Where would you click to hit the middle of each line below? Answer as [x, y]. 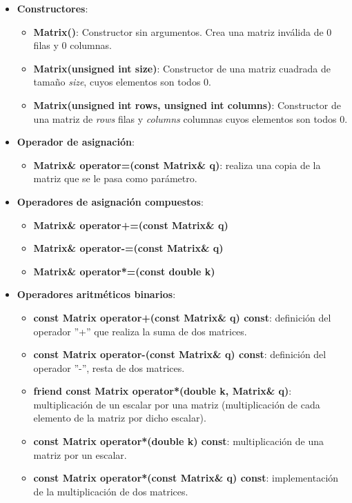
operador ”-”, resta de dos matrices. [109, 367]
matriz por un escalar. [80, 454]
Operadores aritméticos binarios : [96, 294]
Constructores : [52, 8]
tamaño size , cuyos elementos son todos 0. [122, 82]
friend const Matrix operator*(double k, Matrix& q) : [163, 391]
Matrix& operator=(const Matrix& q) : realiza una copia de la [177, 165]
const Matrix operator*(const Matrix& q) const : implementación [186, 478]
